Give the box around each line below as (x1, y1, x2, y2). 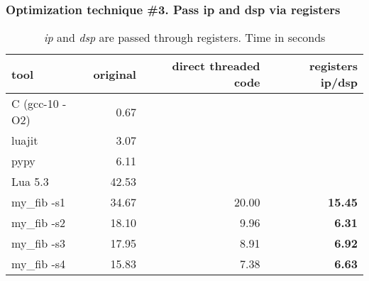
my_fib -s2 (11, 214, 66, 231)
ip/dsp (320, 74, 358, 91)
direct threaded (172, 57, 260, 75)
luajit (11, 132, 38, 149)
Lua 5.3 (11, 173, 49, 190)
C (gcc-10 (11, 95, 59, 112)
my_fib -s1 (11, 194, 66, 211)
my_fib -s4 (11, 255, 66, 272)
